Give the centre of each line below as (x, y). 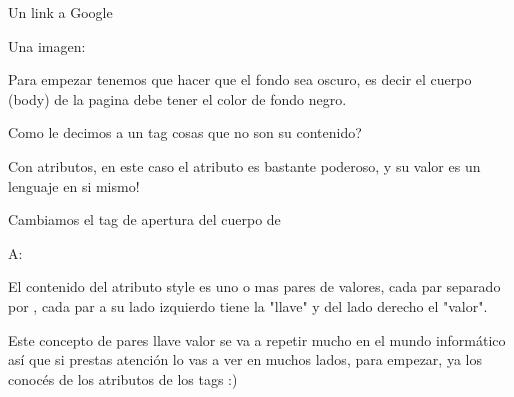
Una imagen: (47, 45)
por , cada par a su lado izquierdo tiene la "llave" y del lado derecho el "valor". (248, 305)
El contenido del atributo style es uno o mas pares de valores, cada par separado (254, 286)
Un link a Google (60, 12)
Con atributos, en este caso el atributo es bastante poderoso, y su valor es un (244, 165)
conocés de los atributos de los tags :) (123, 378)
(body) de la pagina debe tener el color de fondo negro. (177, 98)
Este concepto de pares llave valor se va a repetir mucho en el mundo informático (257, 339)
